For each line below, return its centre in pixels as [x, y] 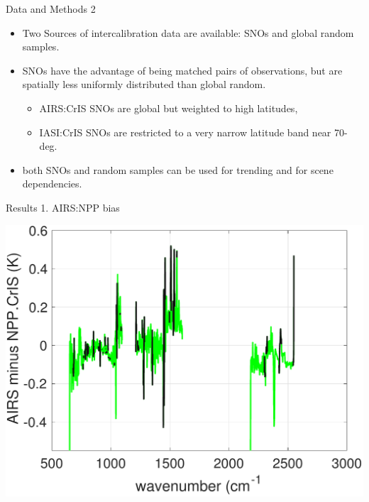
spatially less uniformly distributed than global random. [144, 84]
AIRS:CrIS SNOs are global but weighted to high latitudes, [169, 108]
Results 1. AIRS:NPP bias [63, 207]
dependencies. [52, 184]
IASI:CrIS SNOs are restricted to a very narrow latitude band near [185, 132]
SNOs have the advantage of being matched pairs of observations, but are [182, 70]
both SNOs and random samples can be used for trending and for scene [178, 169]
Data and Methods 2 [51, 9]
